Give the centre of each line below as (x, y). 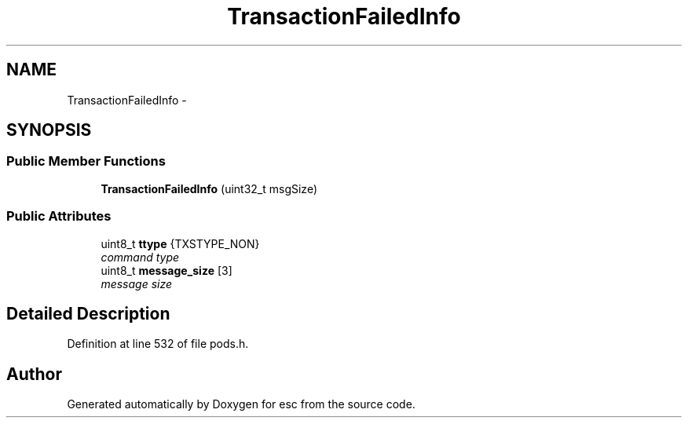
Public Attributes (59, 216)
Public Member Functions (86, 161)
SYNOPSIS (49, 130)
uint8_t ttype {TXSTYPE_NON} (180, 243)
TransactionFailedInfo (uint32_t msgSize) (209, 188)
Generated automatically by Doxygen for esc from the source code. (241, 404)
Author (34, 374)
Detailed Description (88, 313)
